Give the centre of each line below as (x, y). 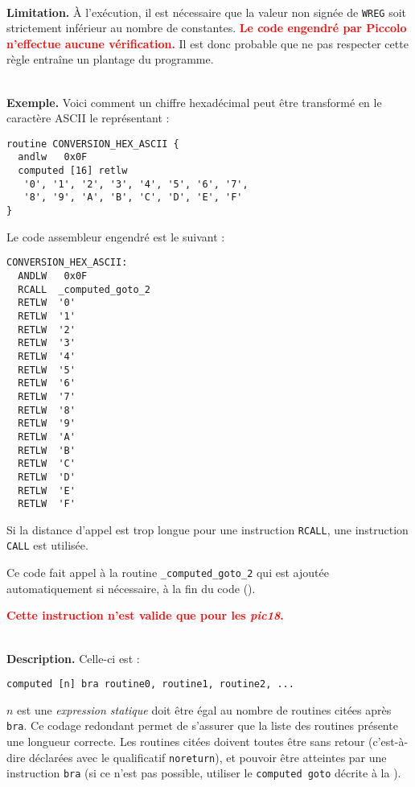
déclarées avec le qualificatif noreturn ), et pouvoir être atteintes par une (208, 757)
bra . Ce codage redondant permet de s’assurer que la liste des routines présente (202, 725)
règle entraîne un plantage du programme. (110, 59)
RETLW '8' (47, 410)
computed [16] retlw (73, 171)
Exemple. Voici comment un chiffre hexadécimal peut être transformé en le (194, 102)
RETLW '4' (47, 356)
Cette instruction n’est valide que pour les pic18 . (145, 615)
